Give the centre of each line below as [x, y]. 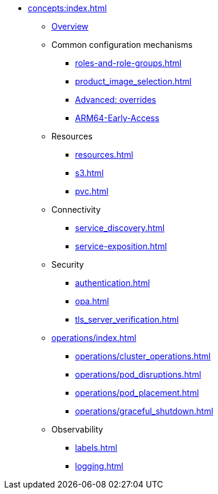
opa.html [92, 301]
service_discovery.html [120, 228]
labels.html [96, 448]
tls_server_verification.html [127, 319]
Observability [77, 429]
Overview [70, 26]
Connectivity [76, 209]
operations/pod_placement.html [137, 393]
